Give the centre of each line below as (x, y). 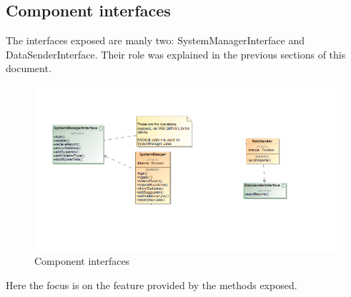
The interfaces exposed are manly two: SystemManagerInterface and (155, 40)
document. (29, 68)
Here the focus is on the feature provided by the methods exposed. (152, 285)
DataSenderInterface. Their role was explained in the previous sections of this (176, 54)
